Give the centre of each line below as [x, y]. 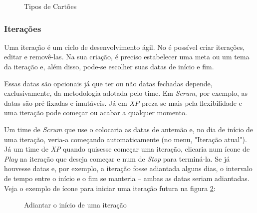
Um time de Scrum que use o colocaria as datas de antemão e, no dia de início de [129, 129]
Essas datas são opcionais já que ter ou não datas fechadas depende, [108, 83]
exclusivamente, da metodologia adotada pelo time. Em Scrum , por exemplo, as [126, 93]
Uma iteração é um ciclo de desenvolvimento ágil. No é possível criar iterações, [125, 47]
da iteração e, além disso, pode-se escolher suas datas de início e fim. [109, 66]
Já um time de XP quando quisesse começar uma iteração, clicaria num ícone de [127, 149]
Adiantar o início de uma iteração [75, 205]
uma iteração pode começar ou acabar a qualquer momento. [96, 112]
